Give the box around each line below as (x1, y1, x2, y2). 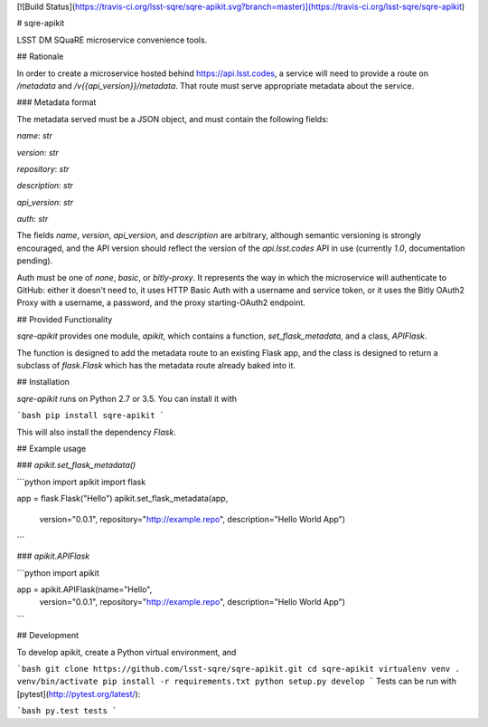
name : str (16, 130, 53, 141)
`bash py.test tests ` (16, 706, 117, 716)
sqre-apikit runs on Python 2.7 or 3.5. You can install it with (16, 393, 237, 404)
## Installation (16, 377, 70, 387)
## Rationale (16, 51, 64, 62)
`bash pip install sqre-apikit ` (16, 410, 165, 421)
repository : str (16, 163, 70, 174)
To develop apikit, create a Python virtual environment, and (16, 646, 237, 657)
